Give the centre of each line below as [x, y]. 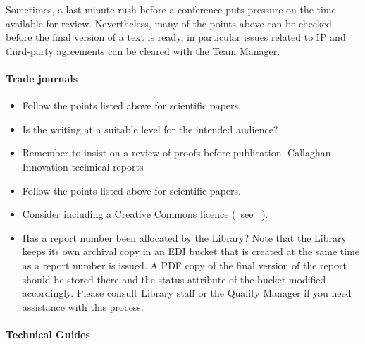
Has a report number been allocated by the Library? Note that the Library [184, 237]
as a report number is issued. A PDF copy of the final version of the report [184, 265]
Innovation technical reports [83, 166]
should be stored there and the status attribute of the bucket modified [174, 279]
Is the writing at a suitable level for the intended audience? [150, 129]
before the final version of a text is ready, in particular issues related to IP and [176, 37]
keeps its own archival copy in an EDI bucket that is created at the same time [191, 251]
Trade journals [42, 78]
